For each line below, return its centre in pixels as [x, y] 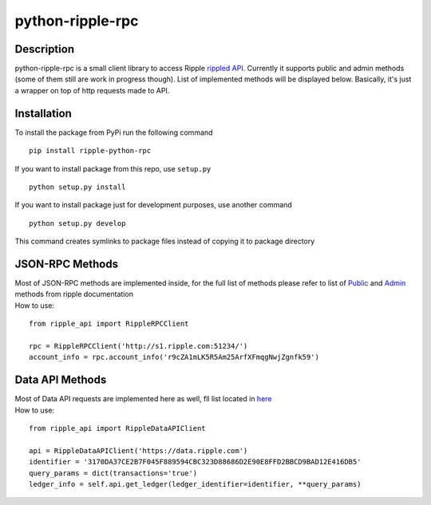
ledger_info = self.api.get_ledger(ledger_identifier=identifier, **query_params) [195, 484]
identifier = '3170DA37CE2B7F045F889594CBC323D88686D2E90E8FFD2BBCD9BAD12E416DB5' [195, 462]
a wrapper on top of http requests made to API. [92, 90]
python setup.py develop [77, 223]
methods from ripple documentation [74, 294]
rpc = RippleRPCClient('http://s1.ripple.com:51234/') [138, 346]
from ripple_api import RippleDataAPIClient [118, 428]
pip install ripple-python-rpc [90, 151]
